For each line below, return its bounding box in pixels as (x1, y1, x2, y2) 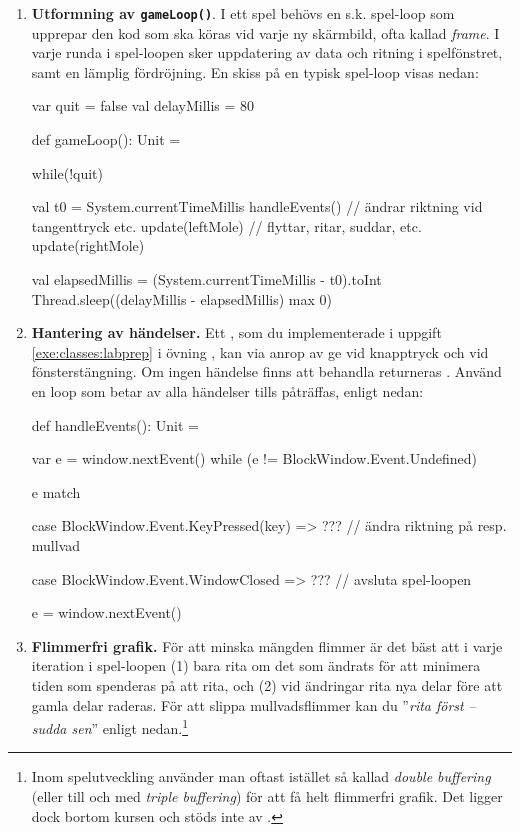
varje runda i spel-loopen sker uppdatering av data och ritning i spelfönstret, (31, 42, 503, 63)
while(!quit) (31, 162, 103, 183)
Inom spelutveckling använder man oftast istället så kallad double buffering (31, 766, 491, 787)
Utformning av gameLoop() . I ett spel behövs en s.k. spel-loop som (31, 3, 455, 23)
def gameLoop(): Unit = (31, 129, 181, 150)
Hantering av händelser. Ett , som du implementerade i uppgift (31, 322, 442, 343)
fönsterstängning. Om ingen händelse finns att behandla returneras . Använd (31, 361, 502, 382)
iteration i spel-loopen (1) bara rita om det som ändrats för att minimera (31, 655, 481, 676)
